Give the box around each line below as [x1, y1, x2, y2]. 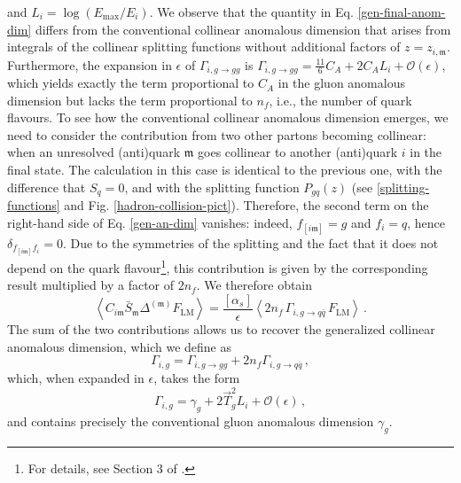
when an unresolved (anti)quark [7, 143, 181, 161]
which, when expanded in [7, 368, 145, 386]
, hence [407, 213, 445, 231]
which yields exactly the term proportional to [7, 74, 254, 92]
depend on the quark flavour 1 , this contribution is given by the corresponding [7, 255, 428, 277]
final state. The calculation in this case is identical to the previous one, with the [7, 160, 442, 179]
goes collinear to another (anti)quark [198, 143, 398, 161]
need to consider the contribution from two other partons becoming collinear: [7, 125, 426, 144]
